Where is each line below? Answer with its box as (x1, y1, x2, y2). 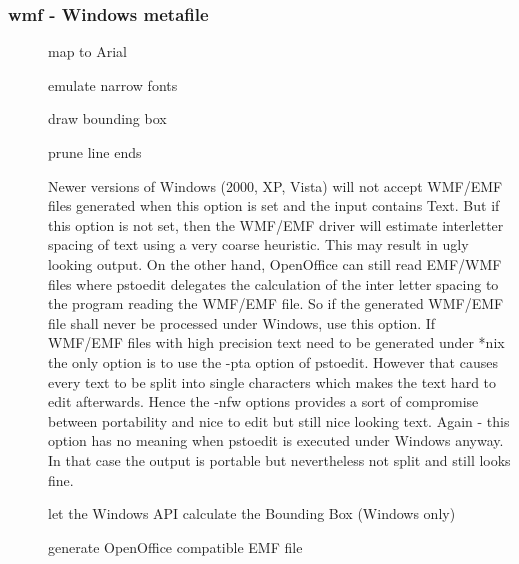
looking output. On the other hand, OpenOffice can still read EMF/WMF (48, 253, 502, 274)
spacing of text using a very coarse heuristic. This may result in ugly (48, 234, 469, 255)
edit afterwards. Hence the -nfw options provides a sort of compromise (48, 391, 479, 412)
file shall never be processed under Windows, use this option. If (48, 312, 436, 333)
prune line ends (48, 142, 142, 162)
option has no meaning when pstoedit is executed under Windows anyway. (48, 430, 504, 451)
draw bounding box (48, 108, 167, 129)
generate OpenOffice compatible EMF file (48, 536, 303, 557)
